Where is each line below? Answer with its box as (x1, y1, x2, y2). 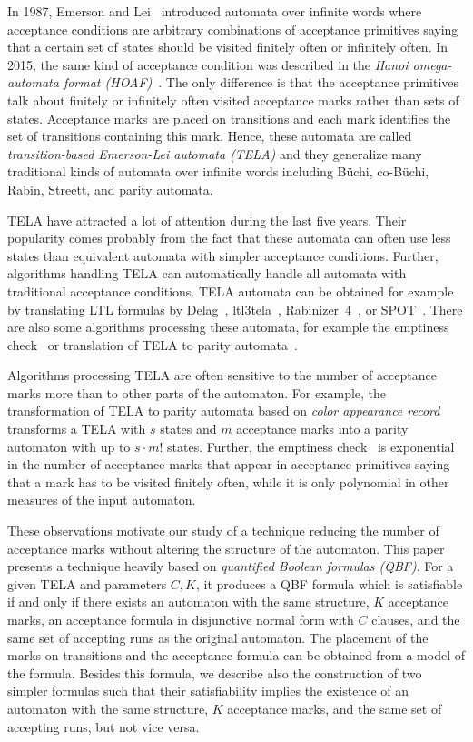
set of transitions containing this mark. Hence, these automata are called (7, 126, 412, 145)
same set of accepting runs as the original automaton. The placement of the (7, 627, 429, 647)
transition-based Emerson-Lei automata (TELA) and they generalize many (7, 144, 422, 163)
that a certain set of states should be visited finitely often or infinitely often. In (7, 37, 448, 56)
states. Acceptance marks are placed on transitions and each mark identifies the (7, 108, 451, 127)
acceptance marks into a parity (236, 419, 409, 438)
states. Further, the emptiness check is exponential (167, 436, 455, 456)
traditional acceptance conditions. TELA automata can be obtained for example (7, 281, 454, 300)
